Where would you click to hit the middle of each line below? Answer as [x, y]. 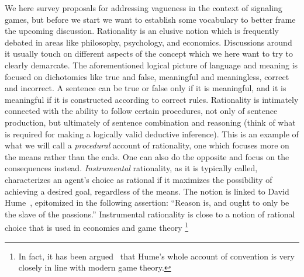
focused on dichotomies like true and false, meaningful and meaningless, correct [147, 76]
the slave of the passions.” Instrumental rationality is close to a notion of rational [150, 214]
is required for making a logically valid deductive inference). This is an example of [152, 134]
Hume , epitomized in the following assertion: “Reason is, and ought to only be [147, 202]
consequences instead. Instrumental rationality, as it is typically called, [131, 168]
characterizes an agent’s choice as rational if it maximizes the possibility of [139, 179]
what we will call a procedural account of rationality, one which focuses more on [147, 145]
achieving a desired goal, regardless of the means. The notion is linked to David [147, 191]
